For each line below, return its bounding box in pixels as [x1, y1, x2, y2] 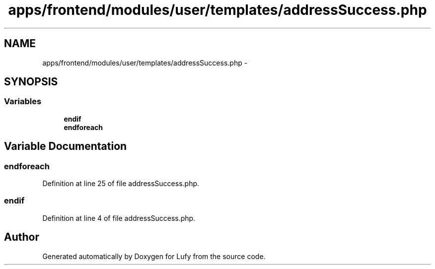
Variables [4, 96, 42, 107]
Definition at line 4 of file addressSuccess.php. [42, 213, 196, 222]
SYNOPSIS [4, 75, 58, 88]
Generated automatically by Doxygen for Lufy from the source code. [42, 252, 266, 261]
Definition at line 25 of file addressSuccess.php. [42, 179, 200, 188]
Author [4, 231, 39, 244]
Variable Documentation [4, 140, 127, 153]
